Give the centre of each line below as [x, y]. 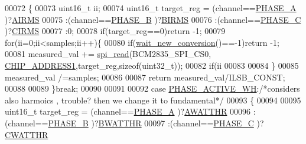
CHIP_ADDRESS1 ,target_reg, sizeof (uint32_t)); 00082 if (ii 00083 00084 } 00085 [152, 65]
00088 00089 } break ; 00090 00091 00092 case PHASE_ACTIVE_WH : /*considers [152, 88]
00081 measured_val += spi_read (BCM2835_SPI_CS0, [108, 54]
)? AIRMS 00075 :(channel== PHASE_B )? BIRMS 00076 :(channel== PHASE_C [153, 19]
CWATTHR [27, 134]
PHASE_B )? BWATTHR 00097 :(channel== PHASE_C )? [156, 123]
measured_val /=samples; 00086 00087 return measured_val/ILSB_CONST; [145, 77]
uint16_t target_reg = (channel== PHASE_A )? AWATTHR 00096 [128, 111]
